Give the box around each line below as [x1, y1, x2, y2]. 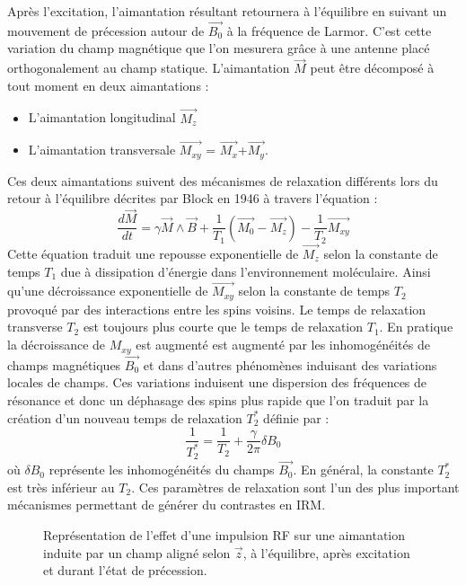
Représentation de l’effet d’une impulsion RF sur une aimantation [43, 525, 406, 544]
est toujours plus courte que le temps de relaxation [83, 317, 364, 336]
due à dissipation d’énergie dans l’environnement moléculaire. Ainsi [60, 261, 431, 280]
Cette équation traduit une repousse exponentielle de [7, 244, 299, 263]
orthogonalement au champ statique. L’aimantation [7, 58, 290, 77]
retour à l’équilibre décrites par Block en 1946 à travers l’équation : [7, 189, 378, 208]
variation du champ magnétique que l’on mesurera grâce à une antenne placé [7, 39, 430, 58]
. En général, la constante [293, 460, 434, 479]
